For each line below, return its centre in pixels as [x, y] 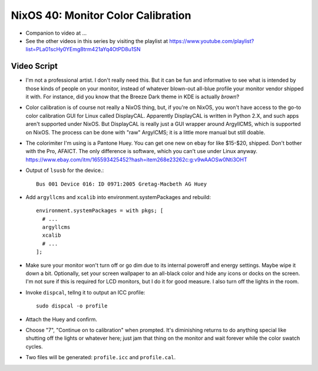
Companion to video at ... [56, 33]
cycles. [34, 346]
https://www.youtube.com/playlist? [212, 41]
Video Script [34, 66]
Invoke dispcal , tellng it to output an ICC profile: [85, 292]
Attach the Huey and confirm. [61, 319]
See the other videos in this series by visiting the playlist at [97, 41]
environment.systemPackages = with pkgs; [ [100, 211]
